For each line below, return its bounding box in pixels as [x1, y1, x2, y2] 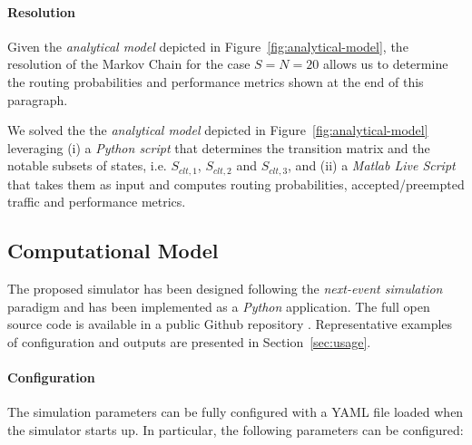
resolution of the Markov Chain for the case [7, 54, 251, 73]
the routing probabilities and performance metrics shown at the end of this [7, 72, 424, 91]
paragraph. [7, 90, 68, 109]
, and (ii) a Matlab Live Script [288, 156, 456, 175]
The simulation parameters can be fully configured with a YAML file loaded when [7, 402, 464, 421]
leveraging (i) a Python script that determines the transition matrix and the [7, 138, 430, 157]
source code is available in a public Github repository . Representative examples [7, 314, 453, 334]
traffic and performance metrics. [7, 192, 186, 211]
